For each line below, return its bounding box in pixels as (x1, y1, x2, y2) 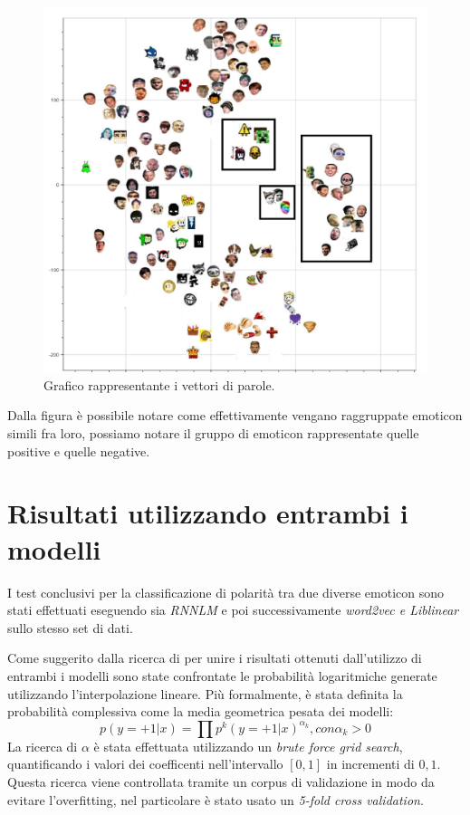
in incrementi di (326, 754, 415, 773)
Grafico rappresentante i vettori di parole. (43, 375, 275, 394)
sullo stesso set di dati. (7, 618, 133, 637)
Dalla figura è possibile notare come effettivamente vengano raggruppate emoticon (7, 406, 463, 425)
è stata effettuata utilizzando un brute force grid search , (93, 736, 403, 755)
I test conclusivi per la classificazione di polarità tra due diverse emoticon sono (7, 582, 445, 601)
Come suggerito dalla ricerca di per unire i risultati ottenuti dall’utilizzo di (7, 648, 422, 667)
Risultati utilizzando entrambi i (7, 494, 408, 532)
